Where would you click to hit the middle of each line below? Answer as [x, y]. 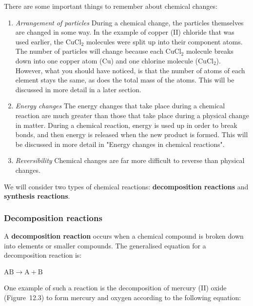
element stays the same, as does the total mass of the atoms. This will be [125, 80]
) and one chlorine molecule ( [154, 60]
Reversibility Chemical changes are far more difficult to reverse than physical [130, 160]
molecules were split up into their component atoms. [164, 41]
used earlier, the [39, 41]
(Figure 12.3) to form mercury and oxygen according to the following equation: [123, 297]
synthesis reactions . [37, 196]
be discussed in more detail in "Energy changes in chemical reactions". [120, 144]
